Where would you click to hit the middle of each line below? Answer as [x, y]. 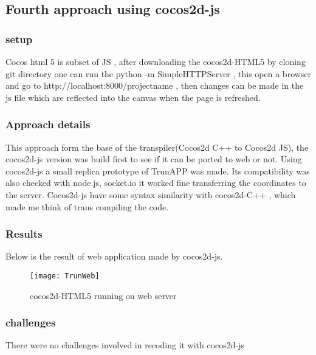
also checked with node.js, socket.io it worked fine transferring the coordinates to [156, 183]
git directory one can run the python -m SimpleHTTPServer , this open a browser [159, 73]
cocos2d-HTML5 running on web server [103, 295]
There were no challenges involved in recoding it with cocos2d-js [125, 345]
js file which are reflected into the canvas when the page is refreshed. [133, 97]
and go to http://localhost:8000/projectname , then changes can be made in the [155, 85]
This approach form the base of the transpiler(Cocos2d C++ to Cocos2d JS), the [157, 147]
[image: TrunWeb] [65, 276]
